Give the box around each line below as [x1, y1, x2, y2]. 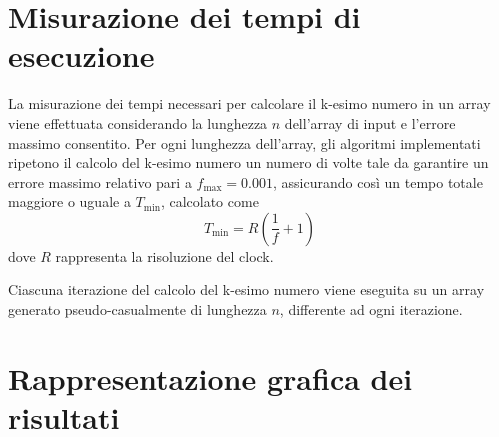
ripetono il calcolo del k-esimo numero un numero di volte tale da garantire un [8, 152, 489, 173]
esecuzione [8, 35, 155, 76]
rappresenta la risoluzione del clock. [55, 245, 274, 266]
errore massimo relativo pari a [8, 171, 192, 192]
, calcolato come [160, 191, 259, 212]
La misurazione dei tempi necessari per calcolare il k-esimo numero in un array [8, 93, 491, 114]
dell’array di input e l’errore [284, 112, 456, 133]
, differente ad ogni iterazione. [279, 299, 463, 320]
